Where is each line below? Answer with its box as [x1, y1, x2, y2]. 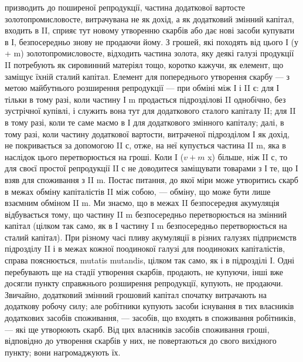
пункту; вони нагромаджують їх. [5, 346, 121, 358]
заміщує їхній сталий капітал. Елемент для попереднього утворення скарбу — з [5, 70, 290, 82]
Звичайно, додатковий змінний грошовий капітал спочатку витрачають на [5, 288, 267, 300]
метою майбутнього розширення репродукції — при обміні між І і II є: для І [5, 82, 280, 94]
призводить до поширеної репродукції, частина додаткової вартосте [5, 1, 245, 13]
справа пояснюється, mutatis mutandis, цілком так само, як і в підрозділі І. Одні [5, 254, 295, 266]
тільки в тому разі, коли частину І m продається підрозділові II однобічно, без [5, 93, 286, 105]
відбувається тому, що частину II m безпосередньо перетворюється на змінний [5, 208, 287, 220]
